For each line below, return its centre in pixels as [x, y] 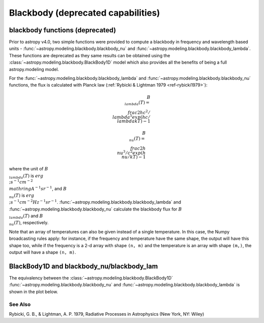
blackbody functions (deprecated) [63, 30]
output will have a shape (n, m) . [43, 253]
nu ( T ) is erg [22, 196]
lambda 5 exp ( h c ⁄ [131, 116]
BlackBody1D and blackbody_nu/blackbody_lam [84, 266]
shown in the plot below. [33, 292]
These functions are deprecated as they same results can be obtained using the [90, 55]
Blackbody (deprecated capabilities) [85, 13]
